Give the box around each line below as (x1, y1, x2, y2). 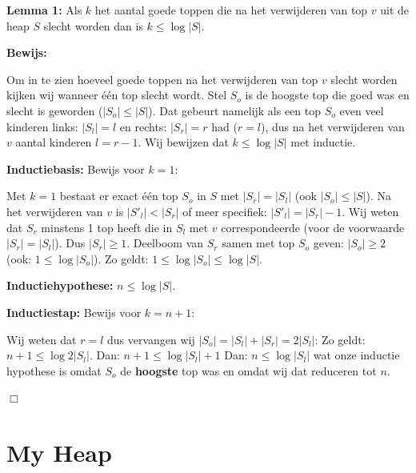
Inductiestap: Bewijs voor (6, 303, 142, 320)
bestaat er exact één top (59, 187, 178, 204)
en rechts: (119, 118, 167, 134)
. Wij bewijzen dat (138, 134, 229, 150)
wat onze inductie (313, 347, 400, 363)
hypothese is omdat (6, 362, 102, 379)
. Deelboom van (126, 234, 204, 251)
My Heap (6, 436, 112, 469)
